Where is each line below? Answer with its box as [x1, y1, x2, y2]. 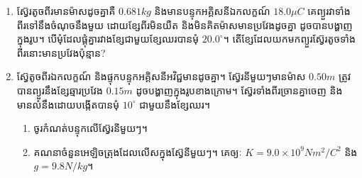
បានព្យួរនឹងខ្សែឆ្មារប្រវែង [16, 82, 103, 97]
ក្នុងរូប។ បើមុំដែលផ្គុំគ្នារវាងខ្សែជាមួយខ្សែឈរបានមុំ [16, 31, 199, 46]
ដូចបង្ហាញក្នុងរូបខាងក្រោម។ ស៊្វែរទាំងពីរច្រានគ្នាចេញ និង [136, 82, 343, 97]
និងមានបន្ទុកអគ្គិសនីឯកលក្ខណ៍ [154, 4, 270, 18]
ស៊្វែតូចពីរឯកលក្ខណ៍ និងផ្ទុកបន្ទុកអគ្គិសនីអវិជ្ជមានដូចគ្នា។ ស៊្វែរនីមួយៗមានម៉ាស [16, 69, 306, 84]
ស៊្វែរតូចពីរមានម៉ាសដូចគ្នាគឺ [16, 4, 116, 18]
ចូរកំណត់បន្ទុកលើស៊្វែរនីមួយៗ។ [33, 121, 148, 135]
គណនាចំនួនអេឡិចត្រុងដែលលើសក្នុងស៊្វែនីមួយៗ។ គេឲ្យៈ [33, 144, 242, 159]
